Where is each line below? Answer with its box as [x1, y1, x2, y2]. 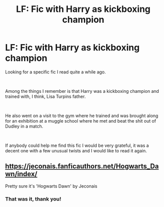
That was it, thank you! [5, 195, 61, 202]
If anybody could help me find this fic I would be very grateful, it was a [5, 142, 149, 148]
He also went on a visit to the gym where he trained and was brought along [5, 113, 159, 119]
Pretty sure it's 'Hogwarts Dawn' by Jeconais [5, 183, 98, 189]
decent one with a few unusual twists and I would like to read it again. [5, 147, 147, 153]
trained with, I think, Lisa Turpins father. [5, 93, 86, 99]
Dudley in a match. [5, 123, 44, 129]
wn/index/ [5, 170, 38, 178]
